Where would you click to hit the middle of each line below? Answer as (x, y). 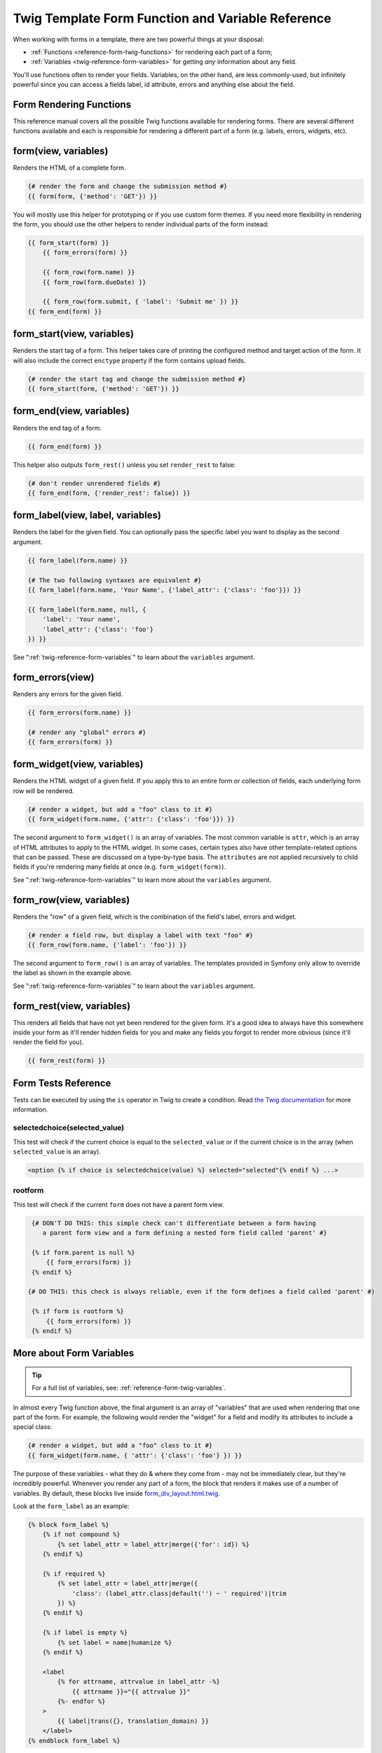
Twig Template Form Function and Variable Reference (172, 18)
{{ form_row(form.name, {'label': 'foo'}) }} (107, 945)
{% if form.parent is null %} (84, 1252)
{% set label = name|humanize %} (115, 1642)
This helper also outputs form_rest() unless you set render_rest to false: (124, 465)
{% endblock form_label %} (74, 1740)
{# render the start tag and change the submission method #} (137, 379)
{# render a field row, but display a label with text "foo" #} (141, 935)
